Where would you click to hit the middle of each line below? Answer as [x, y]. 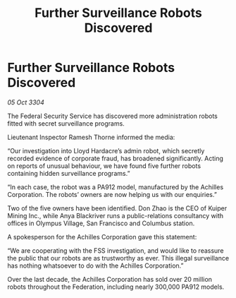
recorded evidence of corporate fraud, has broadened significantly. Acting [116, 158]
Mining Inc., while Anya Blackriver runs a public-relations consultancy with [116, 215]
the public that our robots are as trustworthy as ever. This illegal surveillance [118, 258]
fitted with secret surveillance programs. [66, 123]
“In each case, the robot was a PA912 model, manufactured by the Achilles [116, 187]
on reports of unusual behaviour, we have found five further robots [104, 166]
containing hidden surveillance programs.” [69, 173]
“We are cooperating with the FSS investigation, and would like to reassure [116, 250]
